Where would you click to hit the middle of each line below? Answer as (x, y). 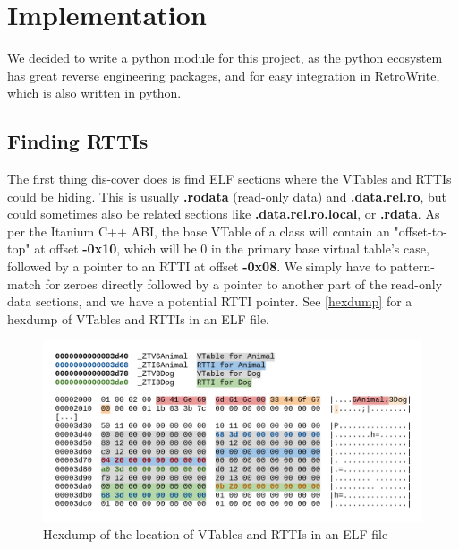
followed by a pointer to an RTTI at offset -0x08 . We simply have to (197, 266)
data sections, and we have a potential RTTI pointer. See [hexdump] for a (210, 301)
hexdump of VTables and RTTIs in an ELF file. (139, 318)
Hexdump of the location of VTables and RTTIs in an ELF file (216, 534)
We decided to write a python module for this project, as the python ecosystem (225, 58)
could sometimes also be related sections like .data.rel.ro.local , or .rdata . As (224, 214)
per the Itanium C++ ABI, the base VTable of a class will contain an (199, 231)
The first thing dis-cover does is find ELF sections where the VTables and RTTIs (229, 179)
